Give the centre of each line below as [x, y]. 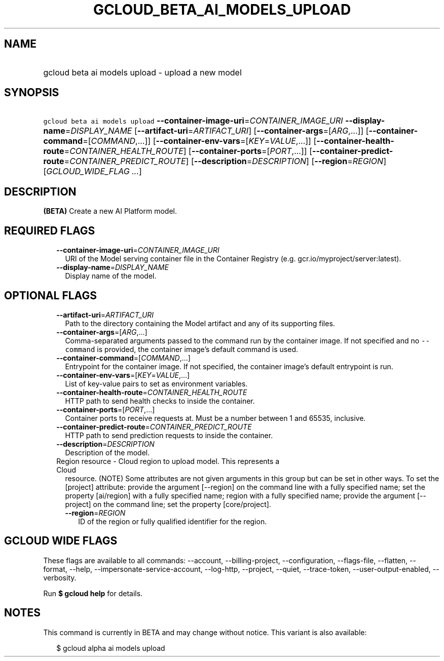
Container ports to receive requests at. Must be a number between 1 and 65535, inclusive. [215, 418]
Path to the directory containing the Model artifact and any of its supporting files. [200, 323]
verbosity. [60, 577]
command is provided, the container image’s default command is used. [181, 349]
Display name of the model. [111, 276]
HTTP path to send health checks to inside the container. [160, 401]
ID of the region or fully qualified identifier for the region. [173, 521]
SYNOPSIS [32, 93]
